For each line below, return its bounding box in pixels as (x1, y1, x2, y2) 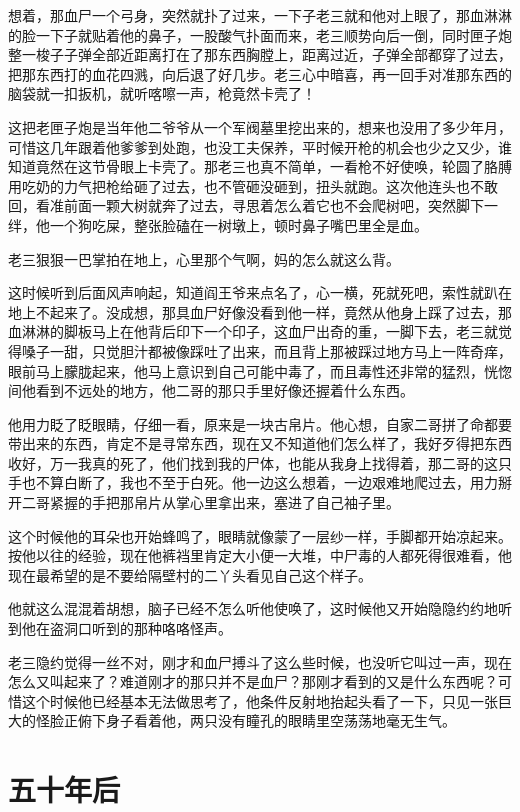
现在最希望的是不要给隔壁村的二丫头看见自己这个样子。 (8, 564, 372, 585)
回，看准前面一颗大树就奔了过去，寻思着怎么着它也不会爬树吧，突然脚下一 (8, 195, 498, 216)
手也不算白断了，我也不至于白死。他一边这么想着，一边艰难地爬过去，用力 (8, 472, 498, 493)
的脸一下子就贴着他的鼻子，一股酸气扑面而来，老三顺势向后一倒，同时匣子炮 (8, 24, 512, 45)
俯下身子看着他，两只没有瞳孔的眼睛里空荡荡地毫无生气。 (77, 710, 456, 731)
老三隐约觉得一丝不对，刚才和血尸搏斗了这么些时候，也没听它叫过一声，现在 (8, 651, 512, 672)
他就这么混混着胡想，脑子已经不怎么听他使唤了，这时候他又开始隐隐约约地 (8, 598, 498, 619)
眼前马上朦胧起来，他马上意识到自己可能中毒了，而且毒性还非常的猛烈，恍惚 (8, 360, 512, 381)
